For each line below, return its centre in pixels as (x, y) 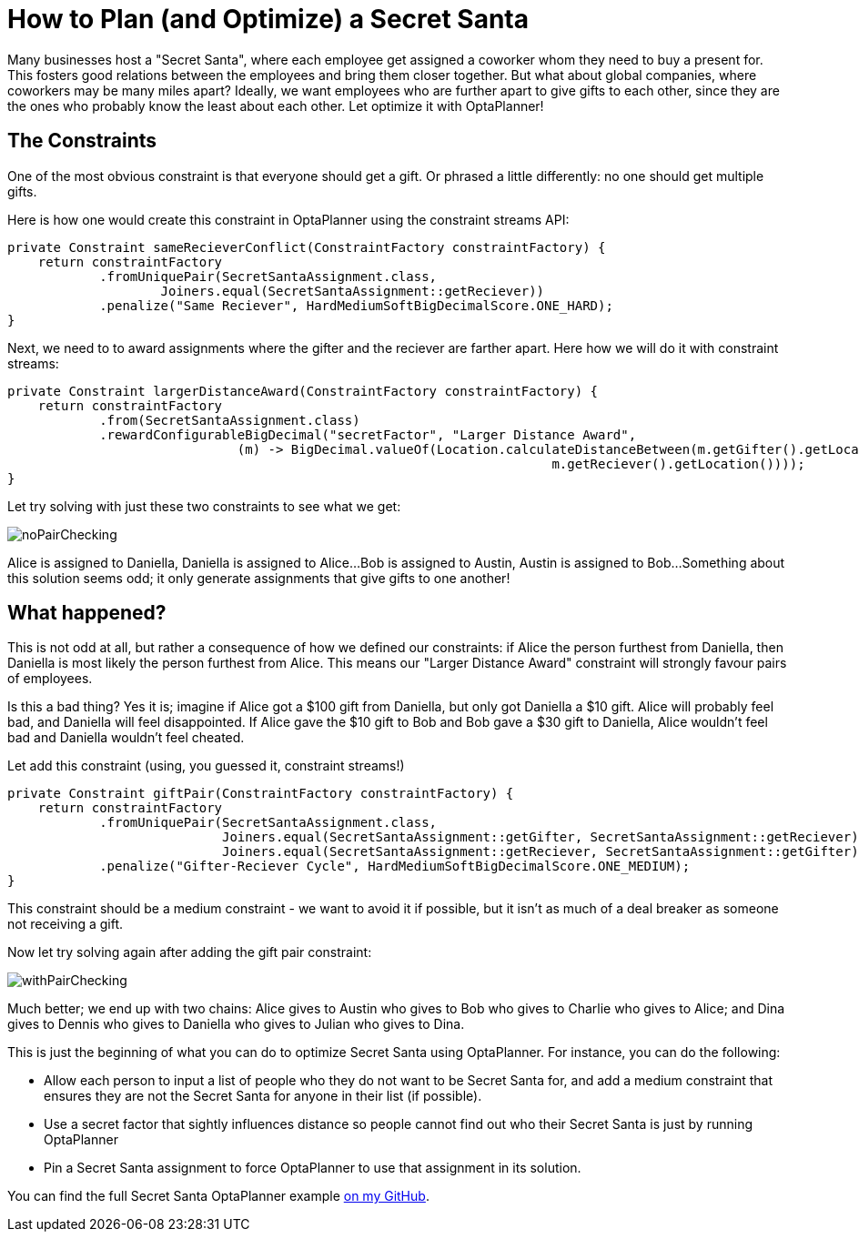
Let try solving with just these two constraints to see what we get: (204, 506)
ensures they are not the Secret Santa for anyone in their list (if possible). (263, 1096)
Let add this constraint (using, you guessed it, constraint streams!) (206, 766)
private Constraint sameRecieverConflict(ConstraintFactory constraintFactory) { (307, 247)
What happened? (87, 613)
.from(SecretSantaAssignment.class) (230, 420)
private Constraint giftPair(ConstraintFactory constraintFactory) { (261, 794)
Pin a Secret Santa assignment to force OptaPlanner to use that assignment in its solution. (313, 1168)
